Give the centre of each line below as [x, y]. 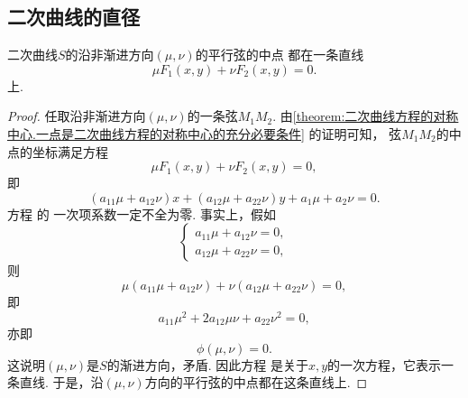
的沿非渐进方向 [110, 55]
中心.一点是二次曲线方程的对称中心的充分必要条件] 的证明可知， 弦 [205, 133]
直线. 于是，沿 [61, 382]
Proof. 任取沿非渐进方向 [77, 116]
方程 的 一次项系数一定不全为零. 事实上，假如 [142, 213]
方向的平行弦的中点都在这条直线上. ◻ [256, 382]
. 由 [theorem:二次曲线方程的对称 [366, 116]
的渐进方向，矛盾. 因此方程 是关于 [207, 364]
